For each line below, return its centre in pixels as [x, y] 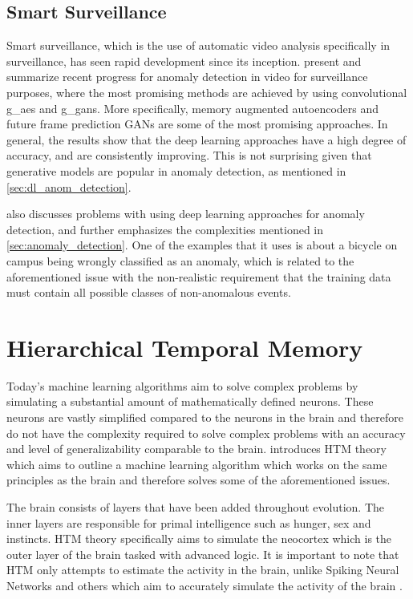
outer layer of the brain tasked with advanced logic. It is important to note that [203, 554]
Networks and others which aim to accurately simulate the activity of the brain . [204, 585]
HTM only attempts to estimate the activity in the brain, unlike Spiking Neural [203, 570]
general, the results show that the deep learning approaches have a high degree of [206, 139]
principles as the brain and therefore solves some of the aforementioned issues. [198, 480]
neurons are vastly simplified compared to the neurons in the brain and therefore [205, 417]
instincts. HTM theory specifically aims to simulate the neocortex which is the [199, 538]
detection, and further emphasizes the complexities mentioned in [165, 229]
